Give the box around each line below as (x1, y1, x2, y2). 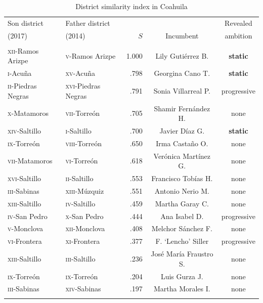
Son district (8, 17, 43, 28)
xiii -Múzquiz (65, 185, 104, 196)
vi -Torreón (65, 155, 98, 166)
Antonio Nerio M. (154, 185, 209, 196)
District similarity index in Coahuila (75, 1, 188, 11)
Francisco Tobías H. (151, 173, 213, 184)
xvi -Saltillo (8, 173, 41, 184)
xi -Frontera (65, 236, 100, 246)
